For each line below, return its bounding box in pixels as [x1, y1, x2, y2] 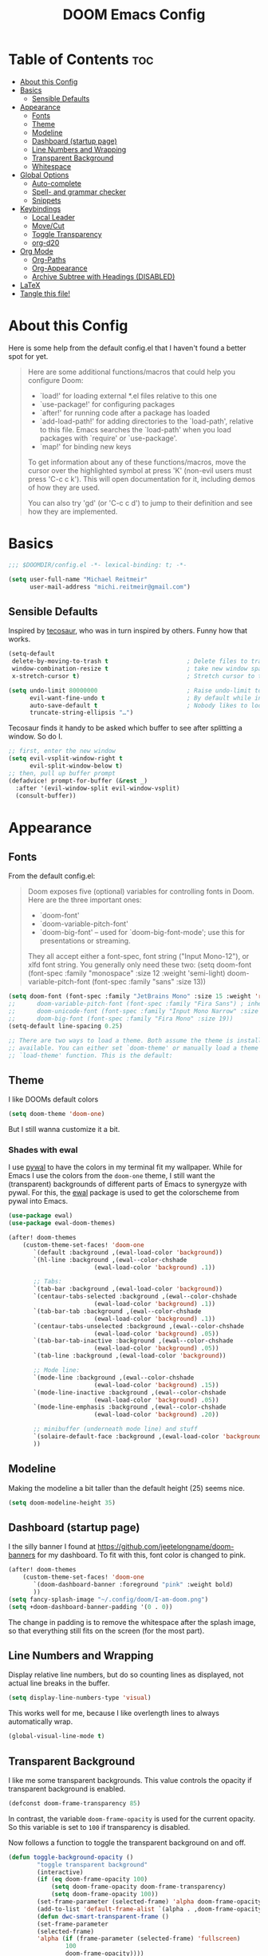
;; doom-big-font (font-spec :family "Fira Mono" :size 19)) [8, 1015, 234, 1023]
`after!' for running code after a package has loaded [39, 408, 210, 417]
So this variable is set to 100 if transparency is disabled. [8, 1822, 191, 1832]
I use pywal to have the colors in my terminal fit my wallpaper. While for [8, 1162, 243, 1172]
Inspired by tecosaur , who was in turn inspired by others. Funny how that [8, 626, 248, 636]
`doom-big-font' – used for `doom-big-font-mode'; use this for [39, 928, 246, 937]
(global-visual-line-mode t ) [8, 1733, 105, 1741]
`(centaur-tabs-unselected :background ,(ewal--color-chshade [33, 1322, 245, 1330]
